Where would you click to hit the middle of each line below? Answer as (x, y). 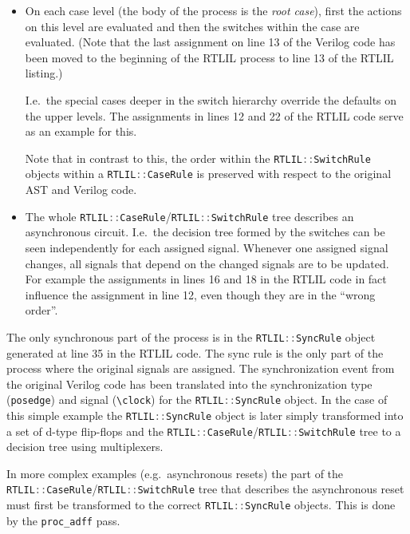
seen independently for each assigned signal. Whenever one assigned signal (207, 247)
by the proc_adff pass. (63, 520)
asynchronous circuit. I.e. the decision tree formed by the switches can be (205, 232)
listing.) (44, 73)
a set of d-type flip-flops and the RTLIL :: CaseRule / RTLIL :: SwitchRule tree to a (204, 431)
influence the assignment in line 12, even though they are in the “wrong (200, 294)
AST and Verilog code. (81, 190)
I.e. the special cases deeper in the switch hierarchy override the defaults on (211, 99)
